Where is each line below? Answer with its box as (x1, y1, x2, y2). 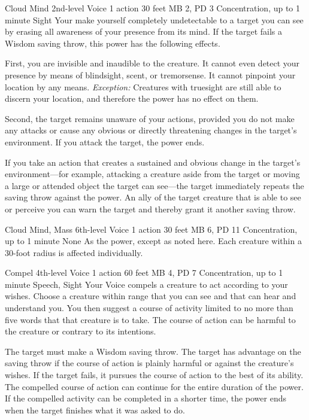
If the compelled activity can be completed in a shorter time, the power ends (5, 392, 287, 404)
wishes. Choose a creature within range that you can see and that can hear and (5, 290, 296, 302)
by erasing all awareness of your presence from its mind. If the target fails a (5, 25, 283, 38)
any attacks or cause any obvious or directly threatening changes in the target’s (5, 124, 297, 136)
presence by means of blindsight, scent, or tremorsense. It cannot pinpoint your (5, 68, 296, 81)
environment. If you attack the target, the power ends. (5, 135, 205, 148)
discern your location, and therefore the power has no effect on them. (5, 92, 259, 105)
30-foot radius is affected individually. (5, 246, 143, 258)
